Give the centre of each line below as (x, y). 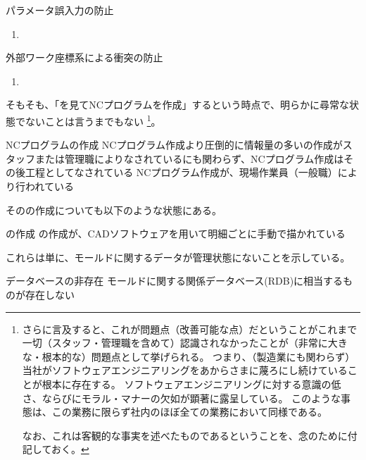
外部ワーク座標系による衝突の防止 (84, 57)
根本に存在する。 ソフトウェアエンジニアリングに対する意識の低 (191, 384)
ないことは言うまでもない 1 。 (93, 120)
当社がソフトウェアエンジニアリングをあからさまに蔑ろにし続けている (185, 370)
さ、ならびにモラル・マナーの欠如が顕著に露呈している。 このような (182, 398)
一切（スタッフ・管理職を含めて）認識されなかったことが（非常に (175, 343)
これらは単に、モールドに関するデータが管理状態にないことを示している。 (178, 257)
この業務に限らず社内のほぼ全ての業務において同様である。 (189, 412)
